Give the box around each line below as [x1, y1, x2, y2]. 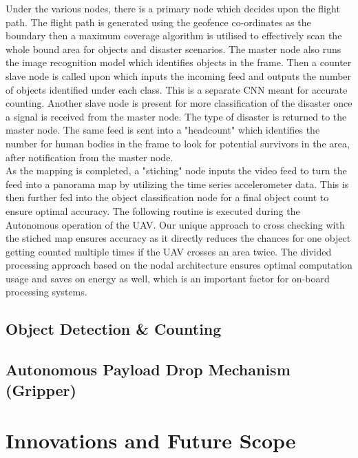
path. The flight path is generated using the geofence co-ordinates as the [6, 14, 311, 29]
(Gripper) [6, 379, 76, 400]
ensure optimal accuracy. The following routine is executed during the [6, 203, 300, 218]
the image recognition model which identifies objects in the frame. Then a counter [6, 55, 352, 70]
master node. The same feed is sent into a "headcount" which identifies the [6, 123, 320, 137]
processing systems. [6, 284, 87, 299]
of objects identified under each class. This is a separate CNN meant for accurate [6, 82, 348, 96]
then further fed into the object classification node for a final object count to [6, 190, 329, 205]
